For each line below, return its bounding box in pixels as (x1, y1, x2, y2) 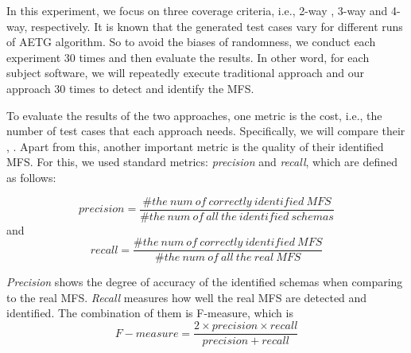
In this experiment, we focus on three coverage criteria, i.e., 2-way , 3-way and (6, 2, 388, 18)
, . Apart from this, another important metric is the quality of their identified (6, 138, 384, 154)
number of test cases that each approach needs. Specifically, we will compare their (6, 122, 405, 139)
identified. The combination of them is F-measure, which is (6, 305, 293, 321)
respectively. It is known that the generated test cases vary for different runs (31, 17, 403, 34)
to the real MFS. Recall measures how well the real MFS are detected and (6, 289, 367, 305)
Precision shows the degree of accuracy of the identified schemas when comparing (6, 273, 403, 290)
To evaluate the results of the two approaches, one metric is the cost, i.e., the (6, 107, 382, 123)
